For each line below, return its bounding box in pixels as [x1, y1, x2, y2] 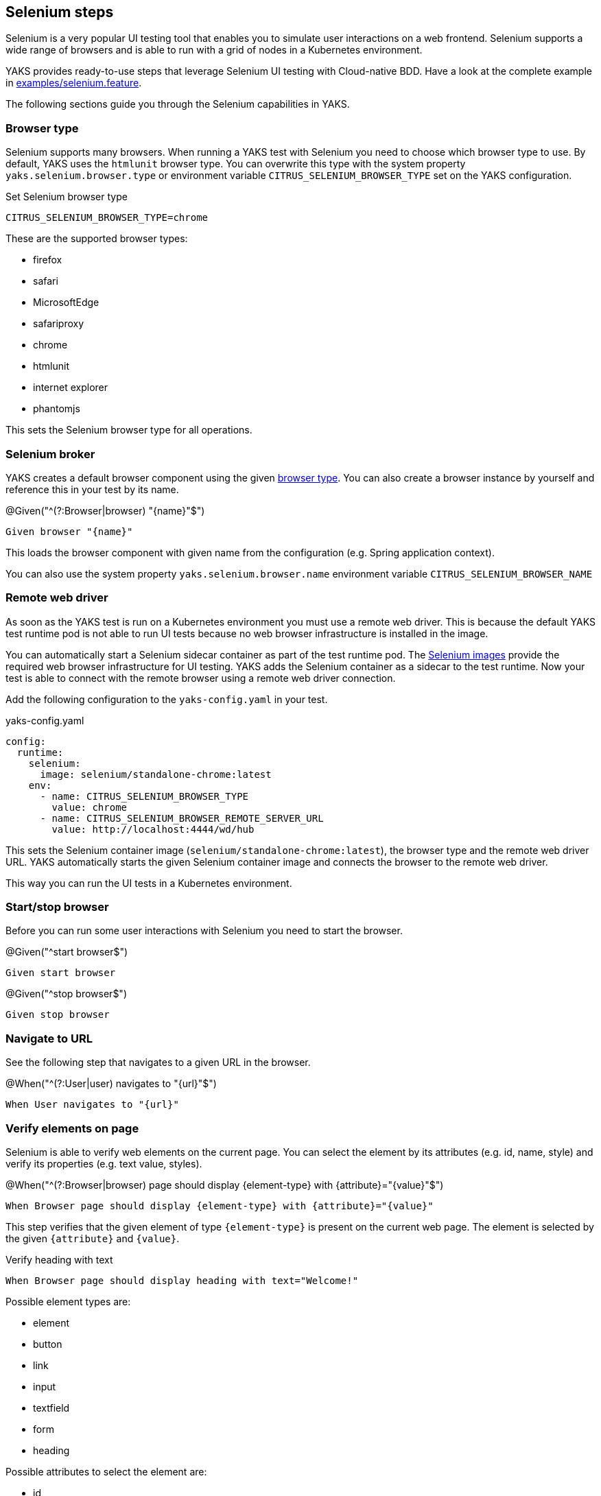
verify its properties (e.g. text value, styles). [5, 1157, 202, 1170]
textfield [33, 1401, 70, 1414]
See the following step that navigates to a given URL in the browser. [5, 1056, 311, 1069]
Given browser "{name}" [5, 525, 133, 537]
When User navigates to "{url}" [5, 1099, 179, 1111]
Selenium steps [5, 3, 114, 21]
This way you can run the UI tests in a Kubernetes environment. [5, 877, 292, 889]
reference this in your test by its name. [5, 483, 179, 495]
